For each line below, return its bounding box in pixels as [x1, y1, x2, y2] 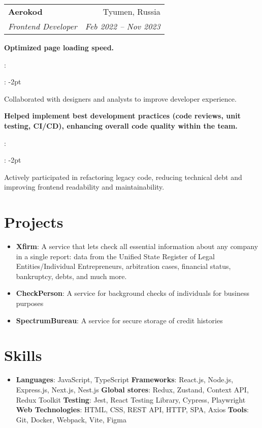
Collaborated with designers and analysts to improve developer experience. [4, 93, 237, 104]
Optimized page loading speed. [4, 42, 114, 52]
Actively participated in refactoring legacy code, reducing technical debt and [4, 171, 242, 182]
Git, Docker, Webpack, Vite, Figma [16, 414, 126, 424]
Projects [4, 211, 63, 232]
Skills [4, 345, 42, 365]
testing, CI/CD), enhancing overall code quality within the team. [4, 120, 238, 131]
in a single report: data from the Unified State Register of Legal [16, 251, 215, 261]
